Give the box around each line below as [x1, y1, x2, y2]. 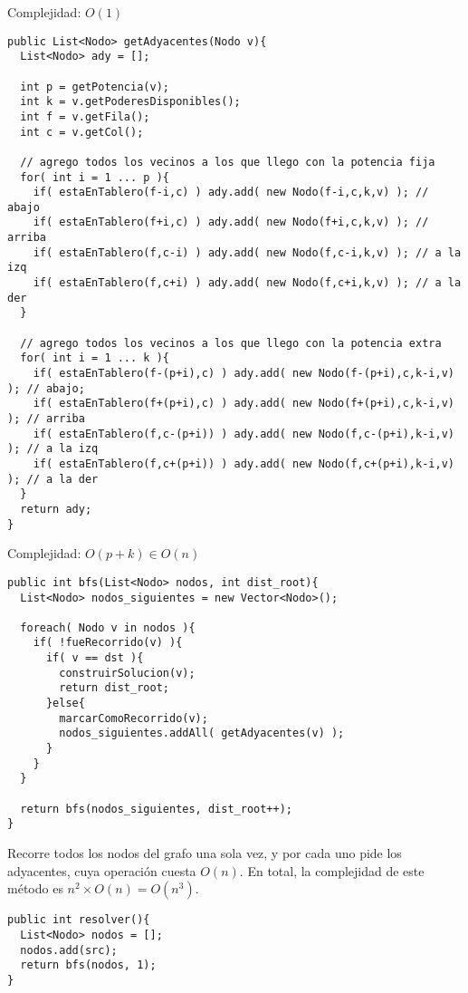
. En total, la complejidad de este [239, 861, 425, 880]
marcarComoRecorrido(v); [59, 711, 208, 725]
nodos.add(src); [20, 943, 118, 957]
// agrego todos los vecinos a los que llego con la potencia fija [20, 155, 435, 169]
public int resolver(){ [7, 913, 150, 927]
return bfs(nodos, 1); [20, 959, 157, 972]
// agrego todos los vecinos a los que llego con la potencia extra [20, 336, 442, 350]
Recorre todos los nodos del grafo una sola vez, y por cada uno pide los [7, 844, 402, 862]
